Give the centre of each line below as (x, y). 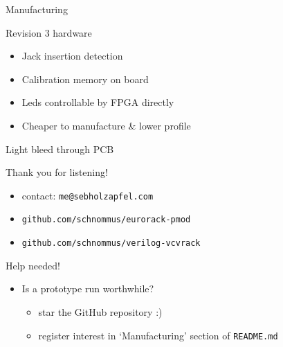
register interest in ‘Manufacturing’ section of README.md (158, 335)
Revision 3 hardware (49, 32)
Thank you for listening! (57, 172)
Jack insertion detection (72, 56)
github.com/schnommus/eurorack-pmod (106, 220)
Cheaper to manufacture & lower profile (106, 125)
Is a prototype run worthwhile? (88, 288)
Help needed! (33, 265)
